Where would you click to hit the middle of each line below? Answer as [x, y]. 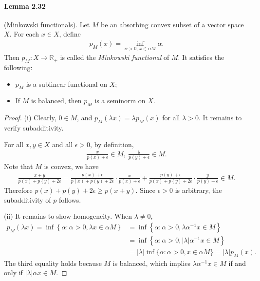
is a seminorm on [120, 101]
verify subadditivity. [34, 128]
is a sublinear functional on [67, 84]
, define [70, 34]
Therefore [18, 190]
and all [63, 144]
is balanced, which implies [152, 263]
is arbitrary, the [198, 190]
